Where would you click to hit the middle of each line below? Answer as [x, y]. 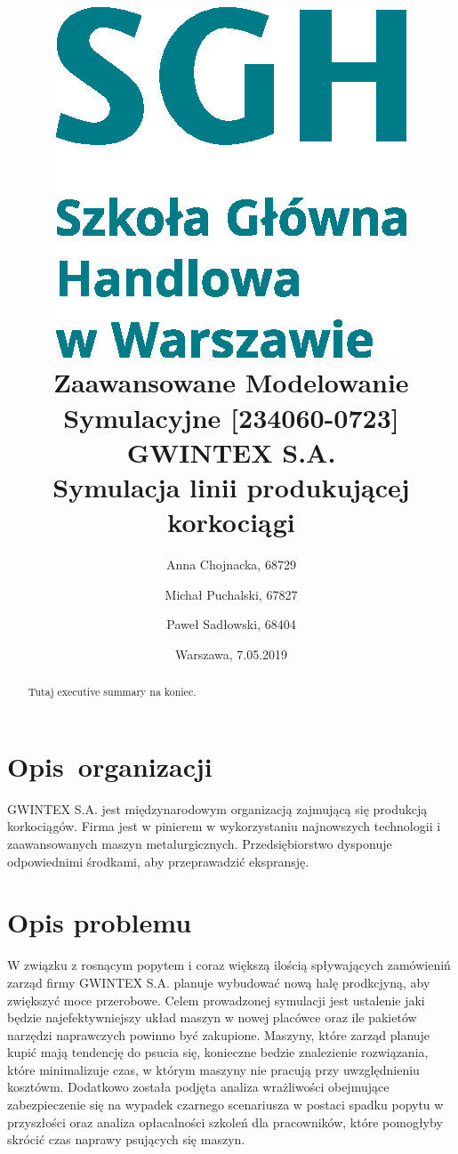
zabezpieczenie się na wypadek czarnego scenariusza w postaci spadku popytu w [225, 1105]
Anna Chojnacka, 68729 [231, 565]
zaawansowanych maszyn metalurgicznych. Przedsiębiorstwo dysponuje [200, 844]
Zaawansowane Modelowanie [231, 382]
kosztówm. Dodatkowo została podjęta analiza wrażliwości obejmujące [198, 1087]
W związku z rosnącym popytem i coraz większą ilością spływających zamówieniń [229, 965]
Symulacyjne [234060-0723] [231, 417]
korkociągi [231, 522]
